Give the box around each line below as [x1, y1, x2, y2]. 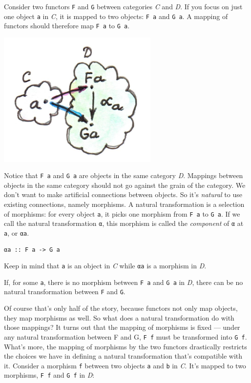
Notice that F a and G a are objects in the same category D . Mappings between [4, 170, 243, 181]
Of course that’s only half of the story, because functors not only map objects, [4, 303, 238, 313]
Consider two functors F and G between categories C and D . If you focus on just [4, 1, 243, 11]
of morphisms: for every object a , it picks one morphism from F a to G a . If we [4, 208, 240, 219]
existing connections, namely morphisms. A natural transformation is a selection [4, 199, 245, 209]
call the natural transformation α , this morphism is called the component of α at [4, 218, 244, 228]
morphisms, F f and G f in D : [4, 370, 95, 380]
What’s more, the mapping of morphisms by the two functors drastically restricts [4, 341, 247, 351]
